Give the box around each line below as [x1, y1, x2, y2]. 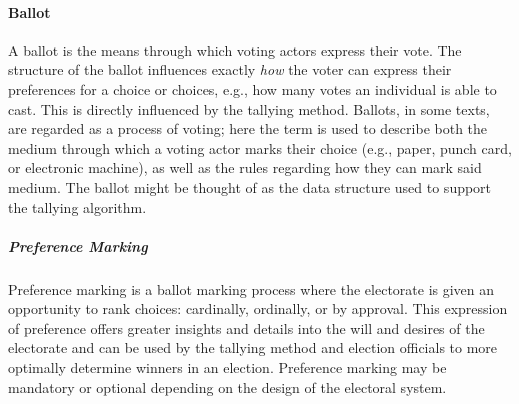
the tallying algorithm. [8, 196, 147, 217]
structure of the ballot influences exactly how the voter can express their [8, 59, 452, 80]
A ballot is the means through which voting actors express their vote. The [8, 39, 462, 60]
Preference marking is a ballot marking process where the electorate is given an [8, 278, 495, 299]
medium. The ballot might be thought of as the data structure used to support [8, 176, 492, 197]
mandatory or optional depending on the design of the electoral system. [8, 376, 447, 397]
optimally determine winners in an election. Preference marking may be [8, 357, 447, 378]
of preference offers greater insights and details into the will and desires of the [8, 317, 485, 338]
